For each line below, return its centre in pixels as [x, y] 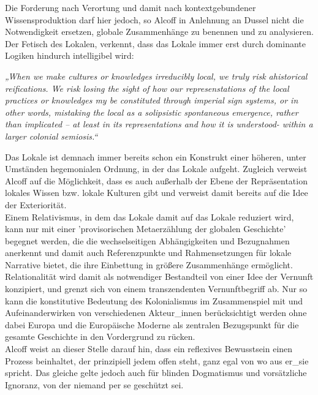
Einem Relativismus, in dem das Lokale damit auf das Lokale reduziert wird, [150, 216]
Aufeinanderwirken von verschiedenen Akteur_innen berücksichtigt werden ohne [156, 313]
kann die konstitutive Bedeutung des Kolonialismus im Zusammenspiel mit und [154, 300]
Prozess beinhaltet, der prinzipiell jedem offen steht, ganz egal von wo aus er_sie [157, 360]
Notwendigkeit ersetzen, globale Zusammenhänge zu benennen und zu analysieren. [159, 32]
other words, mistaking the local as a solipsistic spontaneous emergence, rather [152, 112]
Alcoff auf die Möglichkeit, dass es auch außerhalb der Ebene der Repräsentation [156, 180]
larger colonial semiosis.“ [51, 136]
